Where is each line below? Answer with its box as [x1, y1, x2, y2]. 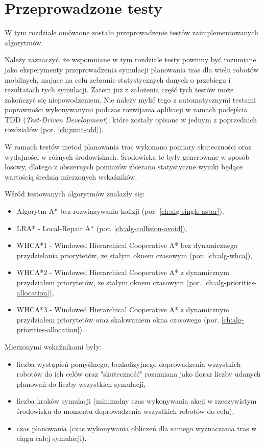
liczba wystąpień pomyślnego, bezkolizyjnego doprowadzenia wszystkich [16, 358, 241, 369]
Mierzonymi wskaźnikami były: [5, 341, 102, 352]
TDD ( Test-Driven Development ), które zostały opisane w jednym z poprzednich [5, 114, 257, 125]
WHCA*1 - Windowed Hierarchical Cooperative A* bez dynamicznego [16, 240, 237, 251]
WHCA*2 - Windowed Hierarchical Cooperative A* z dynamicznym [16, 267, 230, 278]
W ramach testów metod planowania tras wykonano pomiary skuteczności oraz [5, 141, 252, 152]
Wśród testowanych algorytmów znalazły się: [5, 188, 145, 199]
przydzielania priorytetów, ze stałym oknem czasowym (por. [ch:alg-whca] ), [16, 250, 252, 260]
